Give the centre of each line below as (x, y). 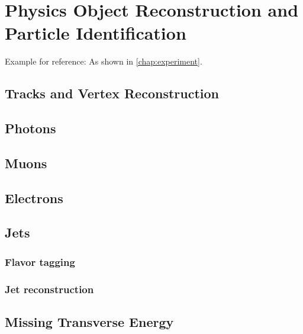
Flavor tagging (40, 261)
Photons (30, 128)
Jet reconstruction (49, 289)
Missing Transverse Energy (89, 321)
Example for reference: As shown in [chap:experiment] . (104, 61)
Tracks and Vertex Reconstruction (112, 93)
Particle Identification (96, 33)
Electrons (34, 197)
